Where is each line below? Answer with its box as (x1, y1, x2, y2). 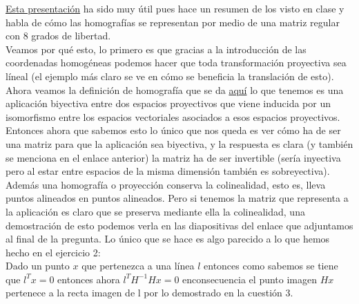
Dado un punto (6, 258, 70, 273)
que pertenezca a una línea (81, 258, 195, 273)
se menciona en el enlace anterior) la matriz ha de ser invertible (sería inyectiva (6, 150, 341, 164)
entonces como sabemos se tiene (204, 258, 338, 273)
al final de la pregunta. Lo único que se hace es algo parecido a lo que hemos (6, 231, 330, 246)
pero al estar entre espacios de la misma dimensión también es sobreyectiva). (6, 164, 330, 178)
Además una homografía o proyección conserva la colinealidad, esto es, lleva (6, 177, 326, 191)
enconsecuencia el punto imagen (182, 272, 318, 286)
